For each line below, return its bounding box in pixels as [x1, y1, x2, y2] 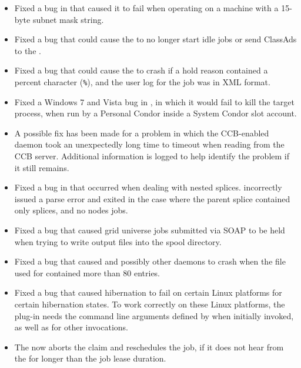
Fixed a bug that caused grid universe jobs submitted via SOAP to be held [14, 223, 285, 236]
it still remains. [14, 161, 69, 173]
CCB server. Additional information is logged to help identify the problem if [14, 150, 290, 162]
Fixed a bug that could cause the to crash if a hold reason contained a [14, 64, 268, 76]
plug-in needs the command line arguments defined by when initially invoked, [14, 309, 294, 322]
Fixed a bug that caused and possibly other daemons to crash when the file [14, 255, 286, 267]
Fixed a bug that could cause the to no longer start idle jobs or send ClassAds [14, 33, 297, 45]
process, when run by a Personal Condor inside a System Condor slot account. [14, 107, 297, 119]
